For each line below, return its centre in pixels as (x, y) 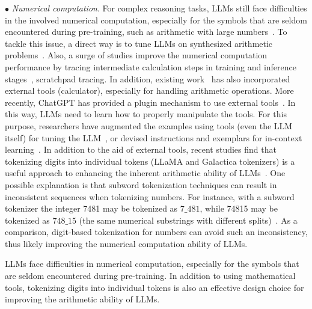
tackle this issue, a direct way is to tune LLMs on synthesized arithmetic (139, 43)
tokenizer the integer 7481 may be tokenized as (91, 208)
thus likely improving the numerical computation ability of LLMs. (126, 243)
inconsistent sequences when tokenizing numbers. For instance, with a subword (150, 196)
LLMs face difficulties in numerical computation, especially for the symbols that (152, 264)
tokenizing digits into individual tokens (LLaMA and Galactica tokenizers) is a (150, 161)
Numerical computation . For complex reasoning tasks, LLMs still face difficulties (159, 8)
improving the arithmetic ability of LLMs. (82, 299)
